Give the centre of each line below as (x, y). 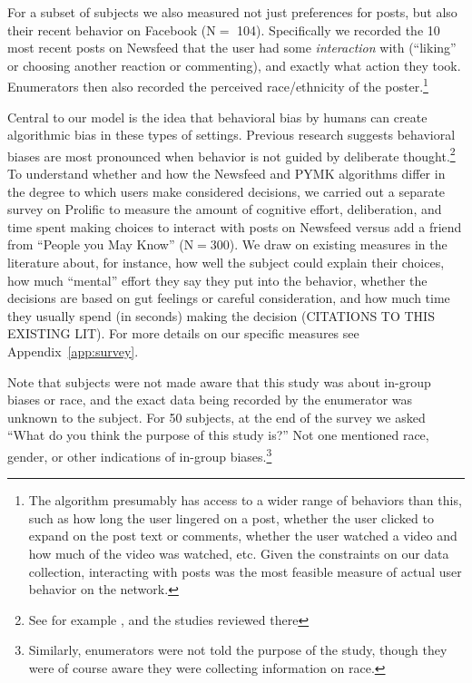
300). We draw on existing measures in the (329, 244)
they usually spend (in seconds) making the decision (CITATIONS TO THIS (221, 315)
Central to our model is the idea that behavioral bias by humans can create (217, 117)
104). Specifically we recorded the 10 (339, 29)
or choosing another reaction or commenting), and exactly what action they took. (234, 65)
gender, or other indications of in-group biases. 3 (140, 454)
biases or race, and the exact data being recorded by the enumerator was (210, 400)
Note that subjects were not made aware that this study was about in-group (219, 381)
